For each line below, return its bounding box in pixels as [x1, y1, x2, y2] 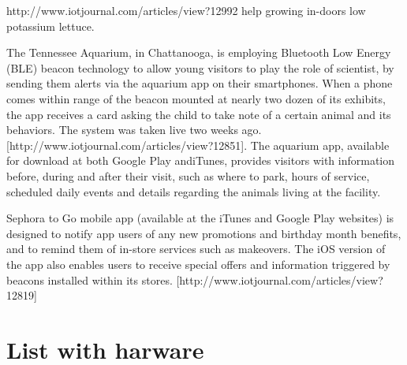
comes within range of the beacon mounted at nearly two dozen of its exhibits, [6, 90, 386, 106]
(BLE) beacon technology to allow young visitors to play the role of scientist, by [6, 59, 394, 76]
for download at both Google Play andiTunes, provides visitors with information [6, 152, 394, 169]
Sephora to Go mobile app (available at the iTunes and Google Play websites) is [6, 210, 394, 226]
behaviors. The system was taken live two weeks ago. [6, 121, 262, 138]
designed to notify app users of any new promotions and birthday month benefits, [6, 225, 401, 241]
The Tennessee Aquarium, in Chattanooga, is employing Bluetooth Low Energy [6, 44, 391, 61]
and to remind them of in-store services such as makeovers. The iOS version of [6, 240, 386, 257]
